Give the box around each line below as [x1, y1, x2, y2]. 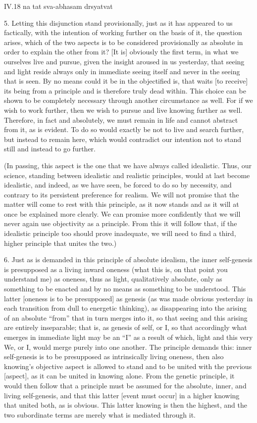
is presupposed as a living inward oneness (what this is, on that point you [4, 264, 228, 274]
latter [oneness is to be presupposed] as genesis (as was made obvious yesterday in [4, 293, 253, 303]
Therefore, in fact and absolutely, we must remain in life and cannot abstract [4, 114, 238, 125]
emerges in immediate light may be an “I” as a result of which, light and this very [4, 332, 253, 342]
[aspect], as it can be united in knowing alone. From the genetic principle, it [4, 371, 235, 381]
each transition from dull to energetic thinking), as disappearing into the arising [4, 303, 247, 313]
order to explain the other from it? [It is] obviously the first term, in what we [4, 47, 239, 57]
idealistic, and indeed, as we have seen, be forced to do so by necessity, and [4, 180, 232, 190]
